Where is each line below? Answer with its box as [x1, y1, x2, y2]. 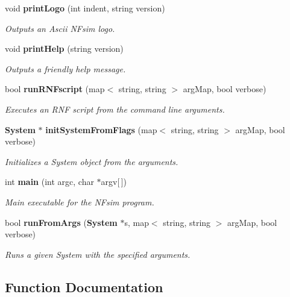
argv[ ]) [101, 175, 127, 188]
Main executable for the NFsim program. [5, 195, 154, 208]
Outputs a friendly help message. [5, 62, 126, 75]
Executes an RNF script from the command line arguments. [5, 102, 225, 115]
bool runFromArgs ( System [5, 216, 118, 228]
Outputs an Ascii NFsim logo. [5, 22, 115, 34]
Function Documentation [5, 277, 163, 296]
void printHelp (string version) [5, 42, 124, 55]
